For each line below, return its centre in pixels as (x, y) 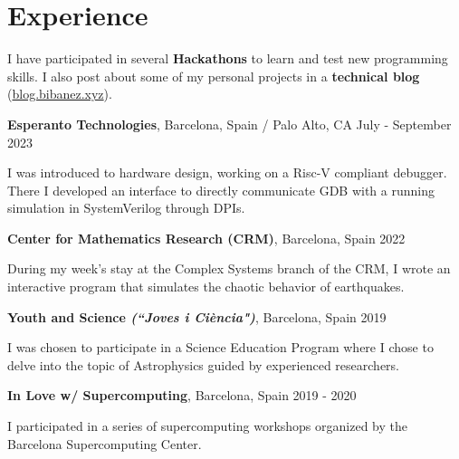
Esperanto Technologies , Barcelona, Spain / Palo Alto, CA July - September (229, 124)
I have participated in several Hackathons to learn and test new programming (228, 58)
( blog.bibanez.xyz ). (60, 94)
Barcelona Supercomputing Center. (105, 443)
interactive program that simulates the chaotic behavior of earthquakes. (206, 287)
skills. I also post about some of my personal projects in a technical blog (214, 76)
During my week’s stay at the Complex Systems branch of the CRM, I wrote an (229, 268)
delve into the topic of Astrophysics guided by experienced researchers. (204, 364)
